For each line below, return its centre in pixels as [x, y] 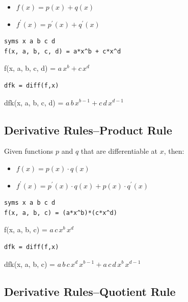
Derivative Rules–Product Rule [88, 130]
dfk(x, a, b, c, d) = [34, 102]
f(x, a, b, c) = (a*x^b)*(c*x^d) [61, 213]
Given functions [29, 151]
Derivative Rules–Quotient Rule [90, 291]
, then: [174, 151]
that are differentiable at [119, 151]
